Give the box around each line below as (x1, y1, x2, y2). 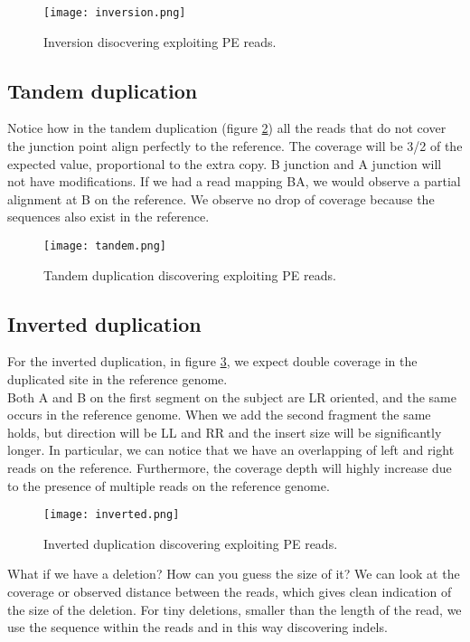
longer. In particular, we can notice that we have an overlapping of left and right (7, 440, 455, 459)
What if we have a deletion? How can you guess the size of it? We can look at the (7, 564, 460, 583)
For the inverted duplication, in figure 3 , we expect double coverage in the (7, 352, 418, 371)
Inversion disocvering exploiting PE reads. (43, 32, 277, 51)
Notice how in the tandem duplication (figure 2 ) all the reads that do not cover (7, 118, 446, 137)
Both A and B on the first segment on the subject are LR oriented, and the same (7, 387, 456, 406)
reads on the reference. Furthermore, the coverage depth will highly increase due (7, 458, 452, 477)
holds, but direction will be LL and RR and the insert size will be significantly (7, 422, 442, 441)
